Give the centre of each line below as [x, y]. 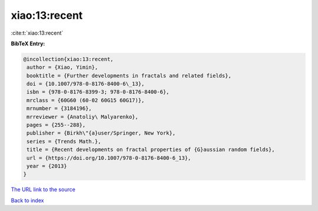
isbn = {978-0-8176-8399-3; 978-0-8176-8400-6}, [98, 92]
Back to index [27, 200]
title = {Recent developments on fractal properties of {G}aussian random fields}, [151, 150]
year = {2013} [47, 166]
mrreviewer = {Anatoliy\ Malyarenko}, [82, 117]
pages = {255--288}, [56, 125]
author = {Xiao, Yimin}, [62, 67]
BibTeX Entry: [28, 43]
